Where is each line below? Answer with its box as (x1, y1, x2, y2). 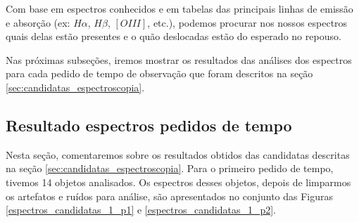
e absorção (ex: (6, 15, 70, 30)
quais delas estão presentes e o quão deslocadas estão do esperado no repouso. (6, 29, 341, 44)
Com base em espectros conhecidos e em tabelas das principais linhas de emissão (6, 1, 353, 15)
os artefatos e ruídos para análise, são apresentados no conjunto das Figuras (6, 188, 334, 203)
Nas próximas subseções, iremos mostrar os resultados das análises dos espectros (6, 52, 352, 67)
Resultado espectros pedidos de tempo (6, 114, 292, 136)
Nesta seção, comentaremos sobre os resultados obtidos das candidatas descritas (6, 147, 350, 162)
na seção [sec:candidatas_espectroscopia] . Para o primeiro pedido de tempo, (6, 161, 334, 176)
